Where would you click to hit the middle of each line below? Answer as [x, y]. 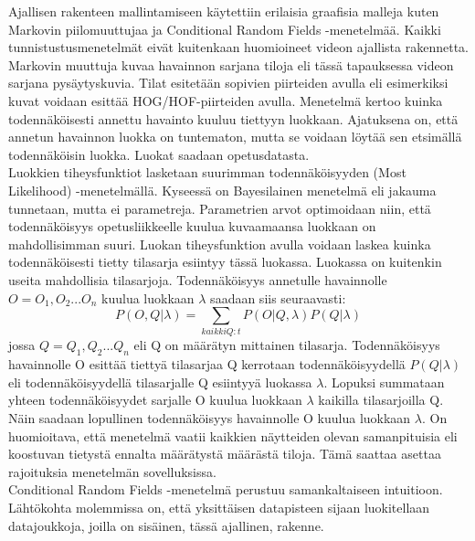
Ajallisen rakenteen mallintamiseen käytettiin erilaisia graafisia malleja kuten [224, 11]
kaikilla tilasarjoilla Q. [381, 400]
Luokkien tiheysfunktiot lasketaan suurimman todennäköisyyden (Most [207, 172]
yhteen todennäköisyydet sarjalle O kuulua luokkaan [155, 400]
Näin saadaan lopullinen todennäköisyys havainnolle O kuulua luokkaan [210, 418]
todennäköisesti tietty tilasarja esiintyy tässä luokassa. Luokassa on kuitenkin [225, 262]
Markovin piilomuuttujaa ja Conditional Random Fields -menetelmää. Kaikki [225, 29]
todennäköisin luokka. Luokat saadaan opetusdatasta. [159, 154]
